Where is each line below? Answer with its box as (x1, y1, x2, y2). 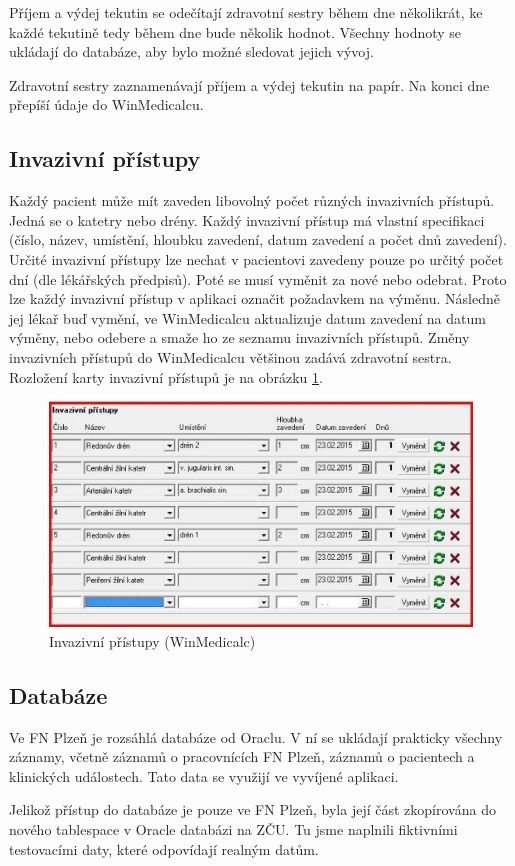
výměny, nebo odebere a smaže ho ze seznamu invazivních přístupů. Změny (9, 327, 470, 348)
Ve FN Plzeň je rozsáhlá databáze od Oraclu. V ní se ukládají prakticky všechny (9, 726, 503, 747)
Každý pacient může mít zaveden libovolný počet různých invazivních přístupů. (9, 190, 495, 211)
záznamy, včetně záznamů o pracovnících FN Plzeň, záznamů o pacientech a (9, 746, 475, 767)
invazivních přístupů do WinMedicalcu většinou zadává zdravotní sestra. (9, 346, 452, 367)
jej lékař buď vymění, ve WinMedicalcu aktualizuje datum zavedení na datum (9, 307, 486, 328)
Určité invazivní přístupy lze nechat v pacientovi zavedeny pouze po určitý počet (9, 248, 504, 269)
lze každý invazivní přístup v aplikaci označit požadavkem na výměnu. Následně (9, 288, 500, 309)
